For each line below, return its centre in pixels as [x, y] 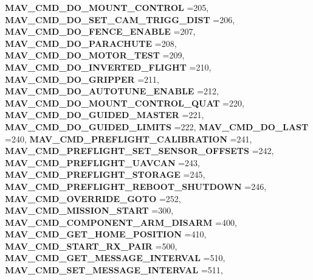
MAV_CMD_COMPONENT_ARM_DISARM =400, [121, 222]
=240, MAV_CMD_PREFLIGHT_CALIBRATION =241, [129, 138]
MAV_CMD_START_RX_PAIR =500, [91, 246]
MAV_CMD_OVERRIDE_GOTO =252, [93, 198]
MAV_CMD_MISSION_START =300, [89, 210]
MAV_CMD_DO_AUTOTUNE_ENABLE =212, [112, 91]
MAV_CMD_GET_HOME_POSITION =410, [106, 234]
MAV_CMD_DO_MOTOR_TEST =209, [95, 55]
